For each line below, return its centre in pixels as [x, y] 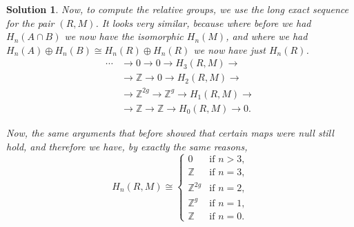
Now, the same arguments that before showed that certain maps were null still [170, 132]
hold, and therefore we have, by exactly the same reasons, [127, 146]
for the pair [30, 22]
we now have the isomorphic [124, 36]
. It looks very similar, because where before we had [203, 22]
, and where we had [267, 36]
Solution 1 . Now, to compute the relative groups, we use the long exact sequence [177, 9]
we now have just [229, 49]
